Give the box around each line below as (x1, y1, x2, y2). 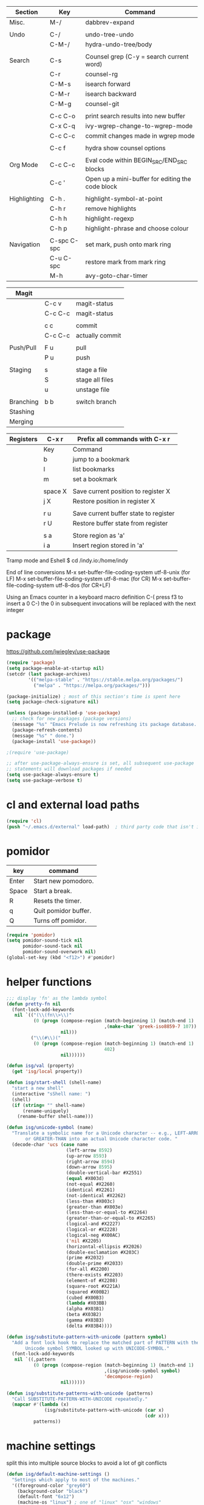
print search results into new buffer (85, 112, 186, 120)
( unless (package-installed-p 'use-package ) (6, 710, 121, 716)
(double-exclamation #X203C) (66, 1249, 140, 1255)
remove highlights (85, 204, 137, 213)
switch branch (75, 397, 117, 406)
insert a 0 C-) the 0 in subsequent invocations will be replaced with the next (6, 600, 196, 607)
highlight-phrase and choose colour (85, 224, 189, 233)
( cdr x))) (144, 1413, 170, 1419)
